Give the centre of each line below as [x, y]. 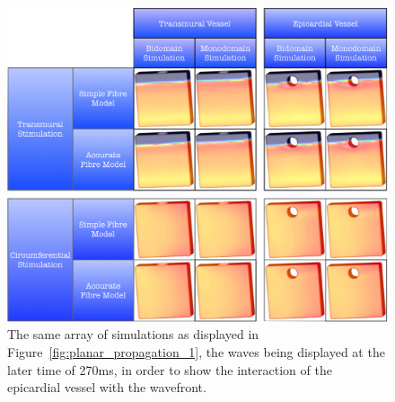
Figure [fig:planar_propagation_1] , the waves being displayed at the [196, 352]
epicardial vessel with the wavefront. [107, 387]
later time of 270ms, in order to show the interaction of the [170, 369]
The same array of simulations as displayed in [133, 334]
